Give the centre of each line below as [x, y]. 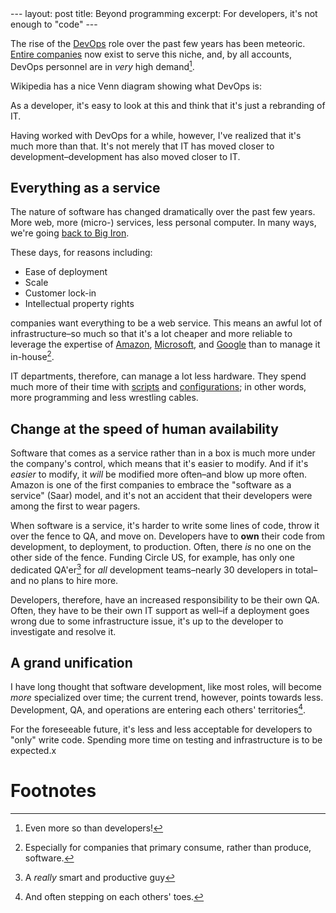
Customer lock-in [60, 293]
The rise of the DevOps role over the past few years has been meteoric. [158, 43]
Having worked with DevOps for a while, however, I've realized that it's [156, 135]
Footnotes [53, 791]
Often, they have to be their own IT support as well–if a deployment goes [160, 610]
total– [306, 569]
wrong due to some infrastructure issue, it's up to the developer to [147, 621]
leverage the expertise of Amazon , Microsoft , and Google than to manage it [165, 344]
